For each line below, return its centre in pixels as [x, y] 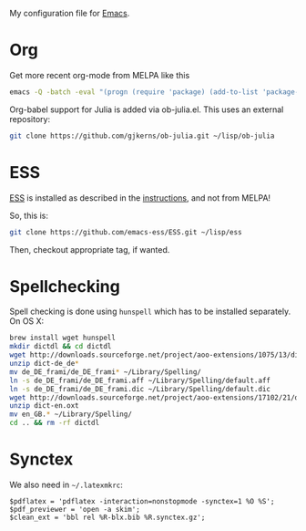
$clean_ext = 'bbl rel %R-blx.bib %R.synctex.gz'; [107, 517]
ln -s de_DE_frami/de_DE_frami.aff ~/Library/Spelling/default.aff [140, 380]
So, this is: [29, 215]
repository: [30, 119]
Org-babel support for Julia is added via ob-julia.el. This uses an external [147, 109]
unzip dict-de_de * [44, 364]
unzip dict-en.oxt [44, 406]
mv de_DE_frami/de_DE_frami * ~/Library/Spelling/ [106, 372]
